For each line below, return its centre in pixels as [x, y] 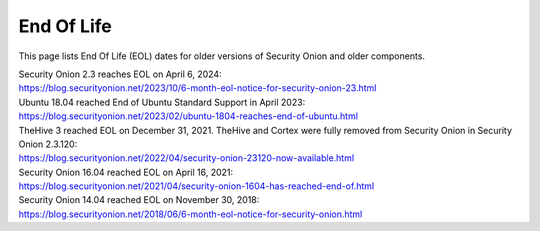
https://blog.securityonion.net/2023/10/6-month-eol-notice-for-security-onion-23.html [197, 88]
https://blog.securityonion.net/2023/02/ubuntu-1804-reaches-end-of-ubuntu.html [188, 116]
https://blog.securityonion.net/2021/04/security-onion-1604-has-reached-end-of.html [196, 186]
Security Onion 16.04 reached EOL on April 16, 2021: [126, 172]
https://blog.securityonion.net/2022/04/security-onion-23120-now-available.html [186, 158]
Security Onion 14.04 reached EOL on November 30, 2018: [139, 200]
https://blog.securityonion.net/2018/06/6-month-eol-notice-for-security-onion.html [190, 214]
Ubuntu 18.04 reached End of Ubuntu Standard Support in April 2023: [162, 102]
